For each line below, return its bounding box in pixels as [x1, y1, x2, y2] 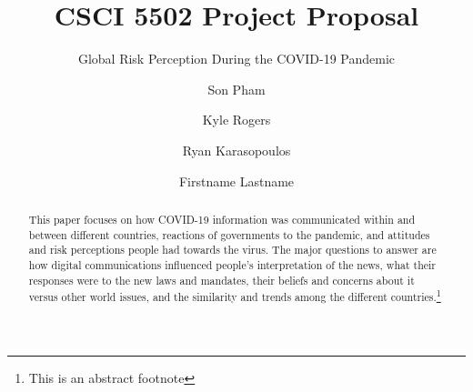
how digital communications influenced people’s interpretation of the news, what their [28, 256, 437, 272]
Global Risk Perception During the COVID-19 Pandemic [77, 49, 396, 68]
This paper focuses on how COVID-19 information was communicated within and [28, 211, 416, 226]
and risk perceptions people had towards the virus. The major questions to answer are [28, 242, 437, 257]
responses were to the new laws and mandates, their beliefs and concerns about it [28, 272, 415, 287]
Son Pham [207, 79, 266, 98]
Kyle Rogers [202, 110, 271, 129]
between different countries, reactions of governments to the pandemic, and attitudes [28, 226, 430, 242]
